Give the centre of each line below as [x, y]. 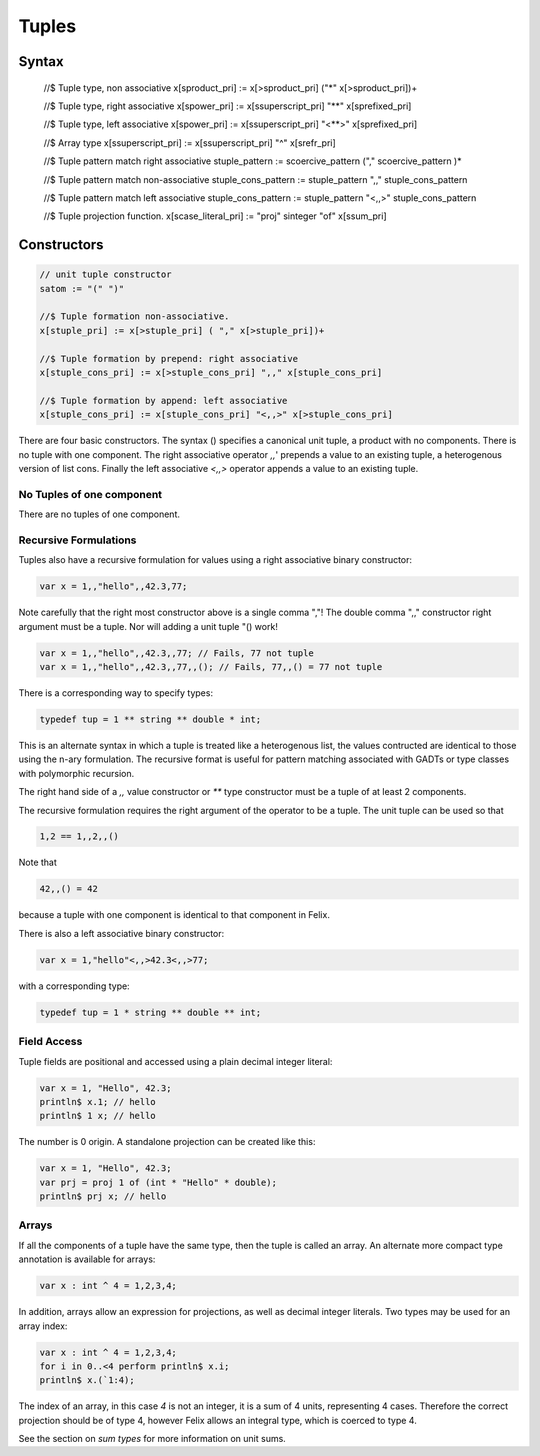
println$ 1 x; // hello [98, 1116]
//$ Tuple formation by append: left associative [163, 400]
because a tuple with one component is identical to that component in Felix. [174, 915]
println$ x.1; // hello [98, 1101]
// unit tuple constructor [105, 274]
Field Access [50, 1042]
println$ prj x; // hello [103, 1196]
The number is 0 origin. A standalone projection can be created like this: [167, 1142]
